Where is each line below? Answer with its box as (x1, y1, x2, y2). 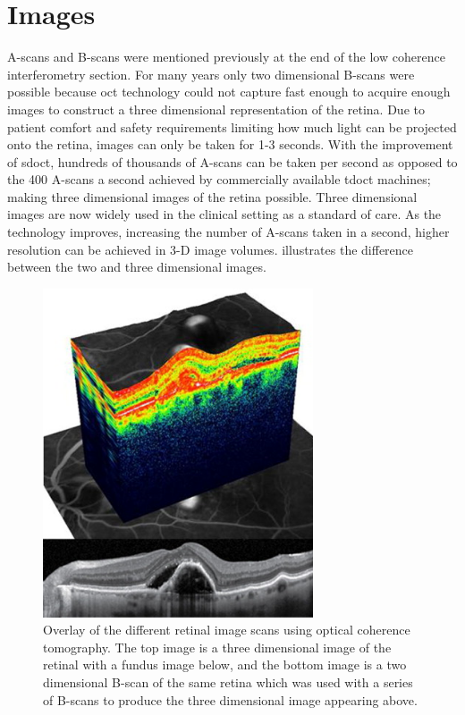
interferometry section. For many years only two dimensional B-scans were (7, 64, 415, 83)
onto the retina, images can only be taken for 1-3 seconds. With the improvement (7, 135, 453, 154)
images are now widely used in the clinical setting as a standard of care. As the (7, 205, 442, 223)
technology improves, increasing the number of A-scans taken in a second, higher (7, 223, 450, 241)
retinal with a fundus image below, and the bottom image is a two (43, 655, 407, 674)
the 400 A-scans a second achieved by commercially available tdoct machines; (7, 170, 431, 189)
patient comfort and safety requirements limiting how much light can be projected (7, 117, 457, 136)
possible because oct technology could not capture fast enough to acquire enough (7, 82, 451, 101)
